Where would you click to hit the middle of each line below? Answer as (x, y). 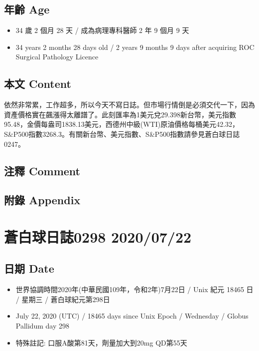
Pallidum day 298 (42, 326)
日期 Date (29, 268)
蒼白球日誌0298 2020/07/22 (98, 236)
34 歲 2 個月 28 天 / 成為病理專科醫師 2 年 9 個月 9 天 (102, 30)
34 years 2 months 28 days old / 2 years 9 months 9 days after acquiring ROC (135, 47)
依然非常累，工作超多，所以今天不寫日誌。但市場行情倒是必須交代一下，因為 (129, 105)
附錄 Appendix (42, 200)
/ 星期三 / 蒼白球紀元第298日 (63, 299)
